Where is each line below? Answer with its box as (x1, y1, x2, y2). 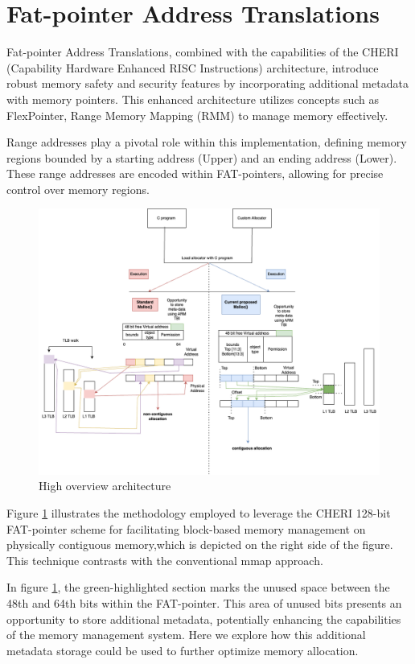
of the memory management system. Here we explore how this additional (6, 626, 366, 643)
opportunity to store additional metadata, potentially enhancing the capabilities (6, 610, 401, 627)
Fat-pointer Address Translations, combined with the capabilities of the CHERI (6, 43, 399, 60)
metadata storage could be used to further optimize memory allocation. (6, 641, 359, 658)
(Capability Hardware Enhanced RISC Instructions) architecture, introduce (6, 59, 379, 76)
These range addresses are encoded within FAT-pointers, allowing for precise (6, 165, 384, 182)
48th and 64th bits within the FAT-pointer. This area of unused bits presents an (6, 595, 402, 612)
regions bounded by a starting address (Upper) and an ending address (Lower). (6, 149, 397, 166)
